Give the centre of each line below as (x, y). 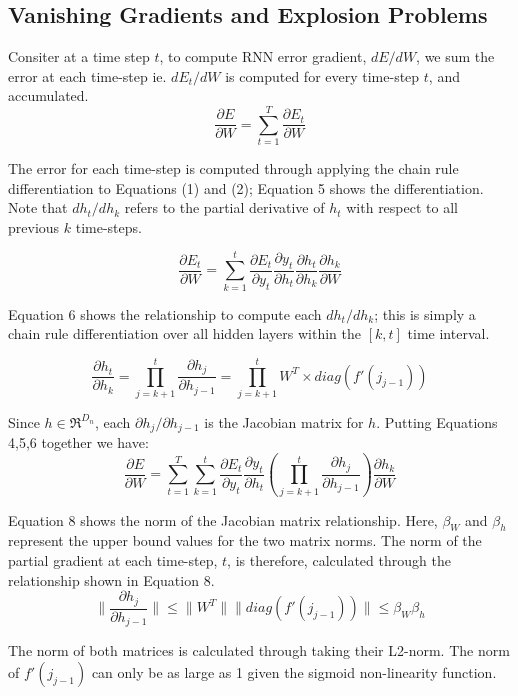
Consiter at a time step (79, 56)
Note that (38, 207)
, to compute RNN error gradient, (263, 56)
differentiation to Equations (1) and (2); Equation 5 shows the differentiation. (246, 187)
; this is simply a (425, 313)
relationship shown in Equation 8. (111, 579)
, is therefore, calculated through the (339, 560)
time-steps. (108, 226)
